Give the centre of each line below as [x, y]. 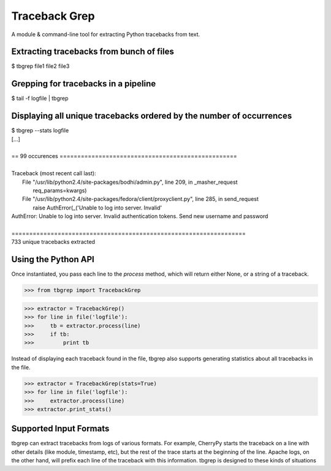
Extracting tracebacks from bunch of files [93, 52]
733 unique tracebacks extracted [53, 242]
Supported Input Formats [60, 429]
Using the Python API [53, 259]
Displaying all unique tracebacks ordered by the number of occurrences [152, 116]
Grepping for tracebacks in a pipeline [84, 84]
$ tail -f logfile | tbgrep [40, 99]
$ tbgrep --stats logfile [40, 130]
